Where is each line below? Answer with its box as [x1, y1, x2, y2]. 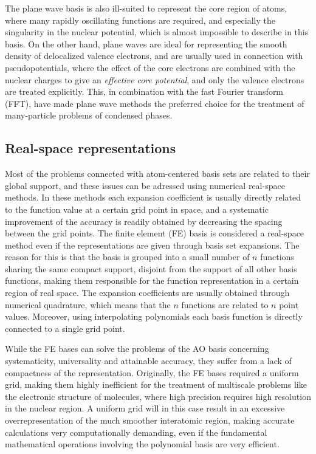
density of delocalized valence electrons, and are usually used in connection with [5, 49, 303, 62]
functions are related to [181, 298, 269, 311]
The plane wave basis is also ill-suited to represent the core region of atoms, [5, 2, 287, 14]
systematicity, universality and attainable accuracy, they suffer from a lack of [5, 354, 292, 367]
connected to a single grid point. [5, 322, 125, 334]
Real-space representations [5, 139, 176, 157]
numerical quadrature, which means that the [5, 298, 171, 311]
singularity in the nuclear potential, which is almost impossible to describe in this [5, 26, 309, 38]
